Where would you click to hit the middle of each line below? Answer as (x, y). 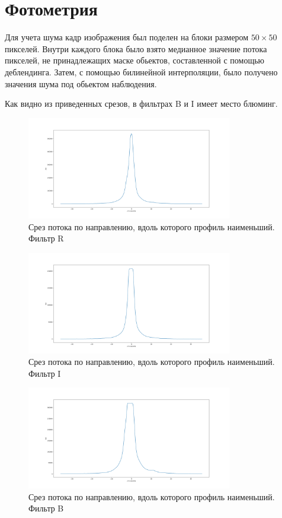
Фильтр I (45, 373)
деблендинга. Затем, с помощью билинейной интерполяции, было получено (141, 71)
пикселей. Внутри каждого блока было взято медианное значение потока (136, 48)
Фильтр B (46, 508)
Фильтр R (46, 238)
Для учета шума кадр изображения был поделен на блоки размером (127, 37)
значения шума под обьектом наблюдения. (81, 83)
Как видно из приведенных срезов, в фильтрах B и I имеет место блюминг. (141, 104)
